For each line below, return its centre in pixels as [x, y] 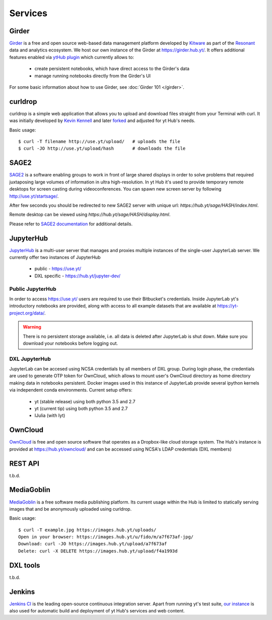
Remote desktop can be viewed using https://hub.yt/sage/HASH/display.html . [90, 215]
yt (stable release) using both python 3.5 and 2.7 [85, 401]
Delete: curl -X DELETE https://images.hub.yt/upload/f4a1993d [98, 551]
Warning [32, 327]
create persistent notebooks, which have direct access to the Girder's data [112, 69]
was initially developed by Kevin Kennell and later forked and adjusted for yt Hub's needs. [103, 120]
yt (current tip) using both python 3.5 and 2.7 [81, 409]
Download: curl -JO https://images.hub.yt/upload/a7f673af [93, 544]
